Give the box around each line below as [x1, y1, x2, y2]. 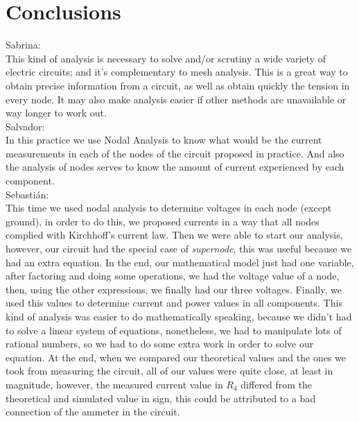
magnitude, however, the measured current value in [6, 377, 223, 391]
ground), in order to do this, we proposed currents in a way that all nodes [6, 214, 319, 228]
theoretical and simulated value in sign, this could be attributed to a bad [6, 390, 316, 405]
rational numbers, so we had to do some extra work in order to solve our [6, 336, 314, 351]
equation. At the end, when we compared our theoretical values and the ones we [6, 350, 347, 364]
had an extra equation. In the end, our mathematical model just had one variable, [6, 255, 354, 269]
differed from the [240, 377, 313, 391]
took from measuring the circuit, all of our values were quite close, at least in [6, 363, 333, 378]
